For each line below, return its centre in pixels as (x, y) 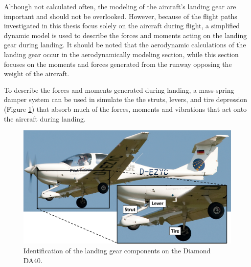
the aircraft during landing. (45, 118)
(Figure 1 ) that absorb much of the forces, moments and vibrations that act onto (125, 109)
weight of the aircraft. (37, 73)
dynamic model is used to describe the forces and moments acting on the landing (125, 35)
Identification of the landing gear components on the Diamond (117, 250)
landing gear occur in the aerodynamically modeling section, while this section (121, 54)
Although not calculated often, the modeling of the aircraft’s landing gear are (120, 6)
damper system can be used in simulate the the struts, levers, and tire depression (126, 99)
